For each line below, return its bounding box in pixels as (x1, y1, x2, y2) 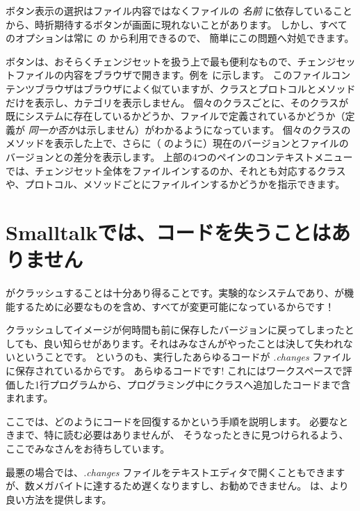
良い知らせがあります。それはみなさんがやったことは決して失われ (43, 336, 343, 350)
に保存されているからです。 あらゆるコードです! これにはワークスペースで (6, 363, 343, 377)
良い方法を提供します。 (6, 492, 112, 506)
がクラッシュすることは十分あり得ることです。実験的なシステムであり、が (6, 285, 345, 300)
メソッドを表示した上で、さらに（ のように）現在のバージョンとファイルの (6, 136, 349, 150)
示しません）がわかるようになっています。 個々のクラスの (86, 122, 351, 136)
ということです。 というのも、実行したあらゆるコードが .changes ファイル (15, 349, 352, 364)
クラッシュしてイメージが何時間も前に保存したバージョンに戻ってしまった (6, 322, 345, 337)
